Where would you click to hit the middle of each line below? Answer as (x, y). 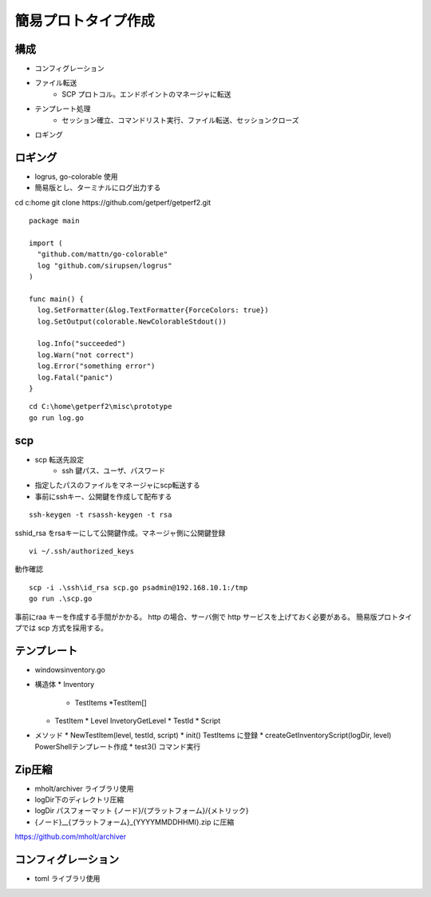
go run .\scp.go (61, 599)
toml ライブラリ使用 (67, 879)
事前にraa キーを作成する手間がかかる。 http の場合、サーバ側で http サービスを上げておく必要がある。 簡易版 (196, 617)
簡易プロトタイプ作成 (85, 21)
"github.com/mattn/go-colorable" (103, 254)
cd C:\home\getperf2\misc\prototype (101, 407)
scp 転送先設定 (59, 459)
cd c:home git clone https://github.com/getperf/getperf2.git (113, 202)
